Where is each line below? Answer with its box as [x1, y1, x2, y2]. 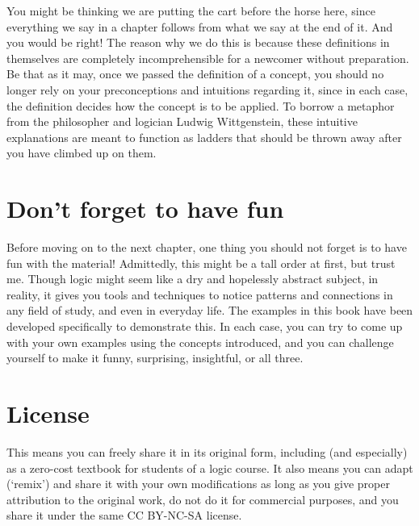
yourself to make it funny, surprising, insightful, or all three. [6, 349, 304, 366]
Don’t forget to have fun [6, 192, 284, 225]
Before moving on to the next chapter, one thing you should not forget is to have [6, 239, 407, 256]
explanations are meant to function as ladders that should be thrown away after [6, 128, 402, 145]
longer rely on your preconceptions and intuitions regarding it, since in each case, [6, 81, 409, 98]
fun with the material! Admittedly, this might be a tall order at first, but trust [6, 254, 396, 271]
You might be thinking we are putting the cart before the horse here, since [6, 2, 375, 19]
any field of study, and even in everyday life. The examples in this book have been [6, 302, 413, 319]
